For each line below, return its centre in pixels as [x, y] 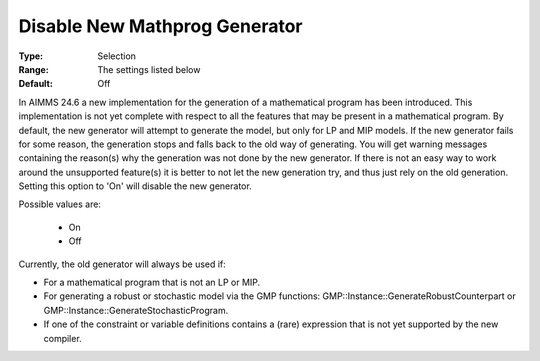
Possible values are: [60, 204]
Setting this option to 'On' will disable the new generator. [135, 186]
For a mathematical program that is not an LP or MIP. [152, 282]
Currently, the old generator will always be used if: [122, 264]
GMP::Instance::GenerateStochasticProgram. [136, 310]
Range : [33, 69]
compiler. [62, 338]
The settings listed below [149, 69]
